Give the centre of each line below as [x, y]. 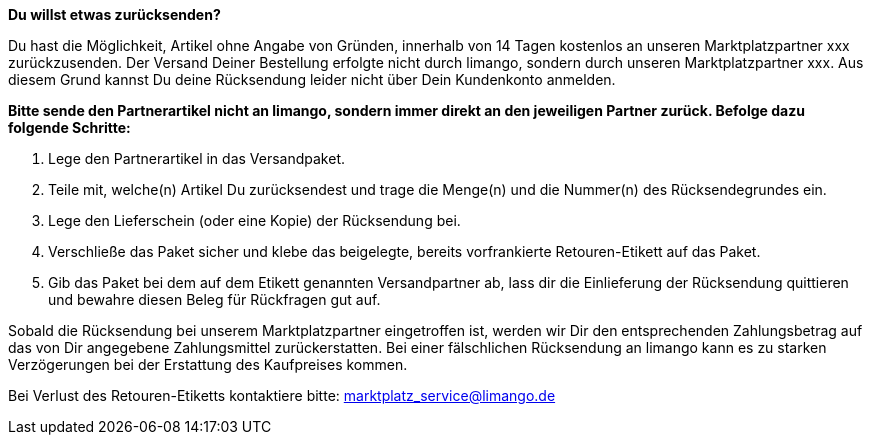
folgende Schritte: [69, 127]
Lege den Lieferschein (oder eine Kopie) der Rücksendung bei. [254, 220]
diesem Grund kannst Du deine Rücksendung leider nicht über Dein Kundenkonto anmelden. [312, 79]
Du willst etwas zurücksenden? [114, 14]
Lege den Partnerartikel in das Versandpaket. [197, 158]
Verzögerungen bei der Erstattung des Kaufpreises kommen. [208, 364]
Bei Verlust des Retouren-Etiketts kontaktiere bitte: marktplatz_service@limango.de [282, 395]
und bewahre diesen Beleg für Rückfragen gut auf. [214, 299]
